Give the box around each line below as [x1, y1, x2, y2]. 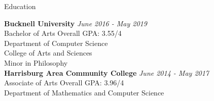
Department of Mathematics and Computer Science [4, 87, 164, 97]
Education [4, 1, 36, 11]
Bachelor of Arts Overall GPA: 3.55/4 [4, 28, 122, 38]
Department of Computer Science [4, 37, 108, 48]
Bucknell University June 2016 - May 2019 [4, 18, 147, 28]
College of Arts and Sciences [4, 47, 92, 58]
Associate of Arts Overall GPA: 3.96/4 [4, 77, 124, 88]
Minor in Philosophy [4, 57, 68, 68]
